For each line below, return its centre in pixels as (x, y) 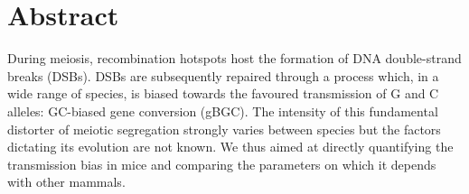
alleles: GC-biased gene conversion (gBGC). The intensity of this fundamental (223, 111)
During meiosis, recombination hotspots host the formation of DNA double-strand (234, 58)
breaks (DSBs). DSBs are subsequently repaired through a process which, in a (223, 75)
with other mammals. (66, 182)
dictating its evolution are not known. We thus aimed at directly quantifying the (230, 147)
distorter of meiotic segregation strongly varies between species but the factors (224, 129)
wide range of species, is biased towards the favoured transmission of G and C (223, 93)
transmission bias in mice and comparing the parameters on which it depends (222, 164)
